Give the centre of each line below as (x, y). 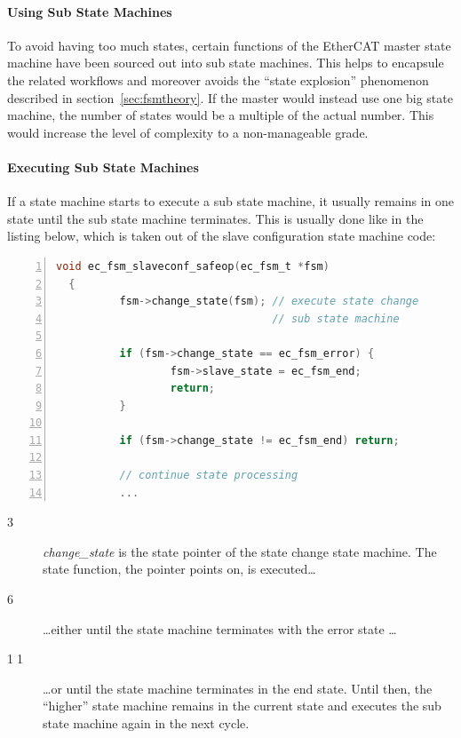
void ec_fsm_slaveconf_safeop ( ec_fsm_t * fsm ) (193, 266)
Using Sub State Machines (90, 11)
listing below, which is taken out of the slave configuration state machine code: (222, 236)
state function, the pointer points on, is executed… (179, 569)
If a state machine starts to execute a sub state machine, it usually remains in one (230, 201)
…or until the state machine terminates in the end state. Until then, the (238, 688)
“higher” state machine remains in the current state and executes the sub (242, 706)
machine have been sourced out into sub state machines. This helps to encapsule (226, 63)
